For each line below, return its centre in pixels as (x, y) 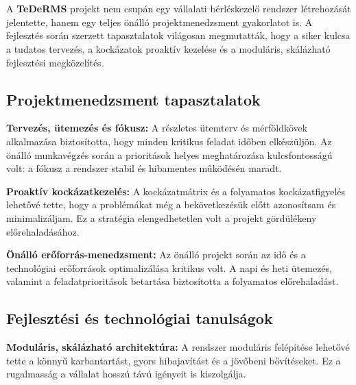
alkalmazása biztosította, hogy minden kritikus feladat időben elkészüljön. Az (169, 141)
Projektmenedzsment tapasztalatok (133, 99)
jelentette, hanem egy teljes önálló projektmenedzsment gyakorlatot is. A (159, 22)
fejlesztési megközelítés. (55, 62)
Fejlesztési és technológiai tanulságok (140, 318)
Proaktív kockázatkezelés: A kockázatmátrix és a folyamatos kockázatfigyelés (176, 191)
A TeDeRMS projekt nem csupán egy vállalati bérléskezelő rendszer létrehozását (179, 9)
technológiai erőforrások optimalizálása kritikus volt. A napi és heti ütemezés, (169, 268)
